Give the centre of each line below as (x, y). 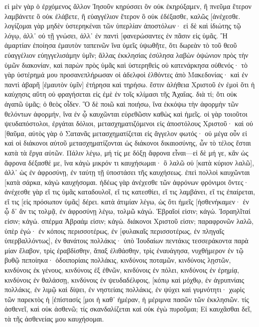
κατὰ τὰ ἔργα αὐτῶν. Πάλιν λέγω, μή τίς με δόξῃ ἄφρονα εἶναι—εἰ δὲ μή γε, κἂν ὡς (127, 152)
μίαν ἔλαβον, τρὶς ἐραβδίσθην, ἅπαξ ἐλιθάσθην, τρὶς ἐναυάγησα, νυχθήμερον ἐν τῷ (124, 250)
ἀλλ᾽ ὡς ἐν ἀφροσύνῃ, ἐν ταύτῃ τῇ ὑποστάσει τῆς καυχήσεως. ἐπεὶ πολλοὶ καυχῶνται (127, 172)
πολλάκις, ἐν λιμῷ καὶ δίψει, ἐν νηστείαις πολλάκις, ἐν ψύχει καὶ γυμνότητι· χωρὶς (125, 289)
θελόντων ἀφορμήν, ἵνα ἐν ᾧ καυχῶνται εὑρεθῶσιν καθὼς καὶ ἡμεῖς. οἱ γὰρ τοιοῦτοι (126, 113)
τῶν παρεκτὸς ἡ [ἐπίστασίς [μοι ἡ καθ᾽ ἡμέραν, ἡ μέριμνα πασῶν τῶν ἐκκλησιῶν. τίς (127, 299)
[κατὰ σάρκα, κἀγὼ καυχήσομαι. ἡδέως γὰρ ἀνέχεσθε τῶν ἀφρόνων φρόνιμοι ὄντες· (127, 182)
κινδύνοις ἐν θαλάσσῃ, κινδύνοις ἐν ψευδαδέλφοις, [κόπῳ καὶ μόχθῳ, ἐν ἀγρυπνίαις (125, 279)
